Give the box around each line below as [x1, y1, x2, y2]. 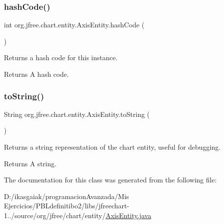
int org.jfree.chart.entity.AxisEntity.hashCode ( [4, 20, 145, 30]
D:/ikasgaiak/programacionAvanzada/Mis [4, 191, 129, 201]
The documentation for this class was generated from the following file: [4, 175, 217, 185]
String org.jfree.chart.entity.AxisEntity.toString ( [4, 109, 150, 119]
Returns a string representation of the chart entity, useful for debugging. [4, 142, 221, 152]
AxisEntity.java [105, 210, 152, 220]
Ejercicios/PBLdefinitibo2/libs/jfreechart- [4, 201, 130, 211]
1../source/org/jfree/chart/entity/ [4, 210, 106, 220]
